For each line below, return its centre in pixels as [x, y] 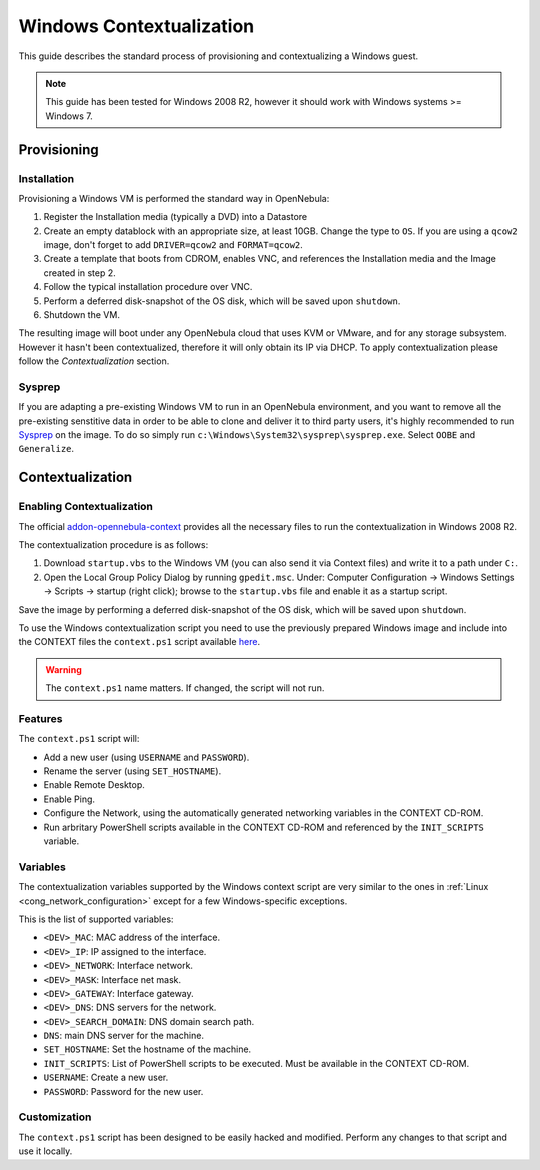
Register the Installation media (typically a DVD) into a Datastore [175, 217]
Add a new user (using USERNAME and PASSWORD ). [146, 757]
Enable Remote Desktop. [94, 785]
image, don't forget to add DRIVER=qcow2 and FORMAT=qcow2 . [173, 245]
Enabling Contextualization [86, 507]
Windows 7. [69, 116]
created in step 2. [79, 272]
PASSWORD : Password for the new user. [123, 1091]
